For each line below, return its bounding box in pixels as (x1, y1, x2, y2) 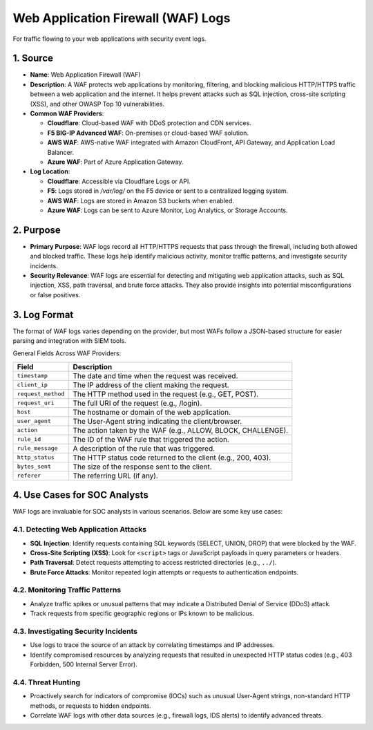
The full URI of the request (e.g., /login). (73, 398, 202, 408)
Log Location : (30, 167, 70, 176)
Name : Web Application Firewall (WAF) (30, 71, 141, 79)
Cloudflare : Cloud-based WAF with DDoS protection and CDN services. (47, 119, 251, 127)
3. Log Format (12, 308, 74, 321)
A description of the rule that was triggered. (73, 443, 216, 453)
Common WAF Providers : (30, 109, 104, 118)
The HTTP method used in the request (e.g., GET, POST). (73, 389, 259, 399)
